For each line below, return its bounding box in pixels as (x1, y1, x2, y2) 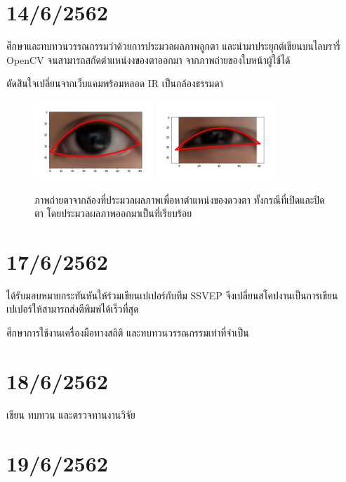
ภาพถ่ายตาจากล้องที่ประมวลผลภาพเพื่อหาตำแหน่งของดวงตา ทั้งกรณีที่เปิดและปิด (34, 192, 325, 207)
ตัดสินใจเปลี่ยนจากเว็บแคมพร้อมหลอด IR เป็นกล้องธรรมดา (6, 76, 223, 91)
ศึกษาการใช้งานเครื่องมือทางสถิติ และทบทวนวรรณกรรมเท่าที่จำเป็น (6, 325, 249, 340)
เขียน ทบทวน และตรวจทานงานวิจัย (6, 407, 135, 422)
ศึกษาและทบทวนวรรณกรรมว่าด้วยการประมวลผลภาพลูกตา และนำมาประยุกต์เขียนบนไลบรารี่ (6, 39, 340, 53)
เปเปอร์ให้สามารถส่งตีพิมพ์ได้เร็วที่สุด (6, 301, 139, 316)
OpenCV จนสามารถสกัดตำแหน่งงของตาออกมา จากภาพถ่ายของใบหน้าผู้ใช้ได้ (6, 52, 291, 67)
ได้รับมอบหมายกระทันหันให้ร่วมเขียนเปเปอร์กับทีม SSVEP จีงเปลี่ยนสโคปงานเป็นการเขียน (6, 287, 338, 302)
